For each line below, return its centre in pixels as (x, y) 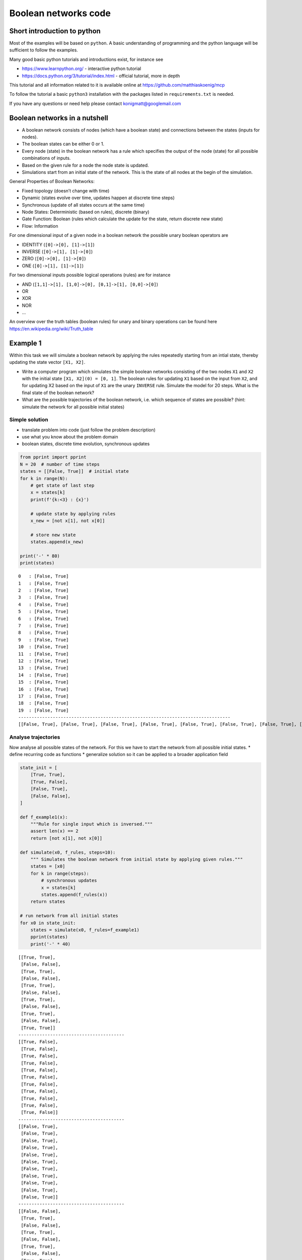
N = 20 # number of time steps (60, 464)
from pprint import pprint (53, 457)
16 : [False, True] (44, 689)
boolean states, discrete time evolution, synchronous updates (86, 444)
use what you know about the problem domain (70, 437)
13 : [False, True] (44, 668)
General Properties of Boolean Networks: (52, 181)
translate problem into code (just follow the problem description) (89, 430)
